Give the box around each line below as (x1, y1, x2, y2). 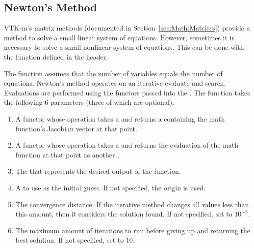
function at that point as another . (15, 149, 120, 159)
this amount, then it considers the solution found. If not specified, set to (15, 209, 232, 219)
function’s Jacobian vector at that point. (15, 123, 137, 133)
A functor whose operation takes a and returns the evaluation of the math (15, 140, 239, 150)
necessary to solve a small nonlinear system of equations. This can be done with (4, 42, 244, 52)
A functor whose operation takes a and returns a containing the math (15, 113, 225, 124)
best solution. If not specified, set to (15, 235, 124, 245)
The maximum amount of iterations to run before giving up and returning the (15, 225, 251, 235)
